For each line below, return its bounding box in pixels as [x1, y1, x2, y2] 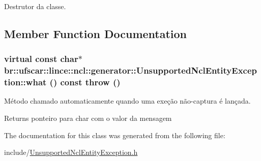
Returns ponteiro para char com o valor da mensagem [4, 113, 172, 123]
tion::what [4, 76, 47, 88]
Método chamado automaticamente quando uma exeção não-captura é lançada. [4, 95, 251, 106]
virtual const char [4, 52, 78, 65]
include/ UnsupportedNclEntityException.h [4, 147, 138, 157]
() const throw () [49, 76, 121, 88]
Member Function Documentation [4, 25, 187, 41]
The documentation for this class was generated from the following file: [4, 130, 225, 140]
